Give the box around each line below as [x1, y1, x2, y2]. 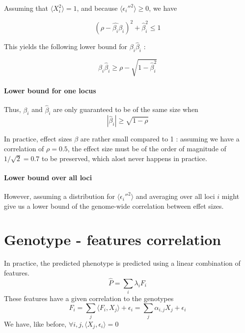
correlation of [4, 143, 44, 154]
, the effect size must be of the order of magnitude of [67, 143, 226, 154]
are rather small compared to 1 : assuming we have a [80, 134, 240, 144]
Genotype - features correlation [4, 229, 221, 250]
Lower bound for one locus [4, 85, 96, 96]
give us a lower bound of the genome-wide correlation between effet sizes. [4, 200, 224, 211]
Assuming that [4, 3, 48, 13]
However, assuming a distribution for [4, 191, 115, 201]
